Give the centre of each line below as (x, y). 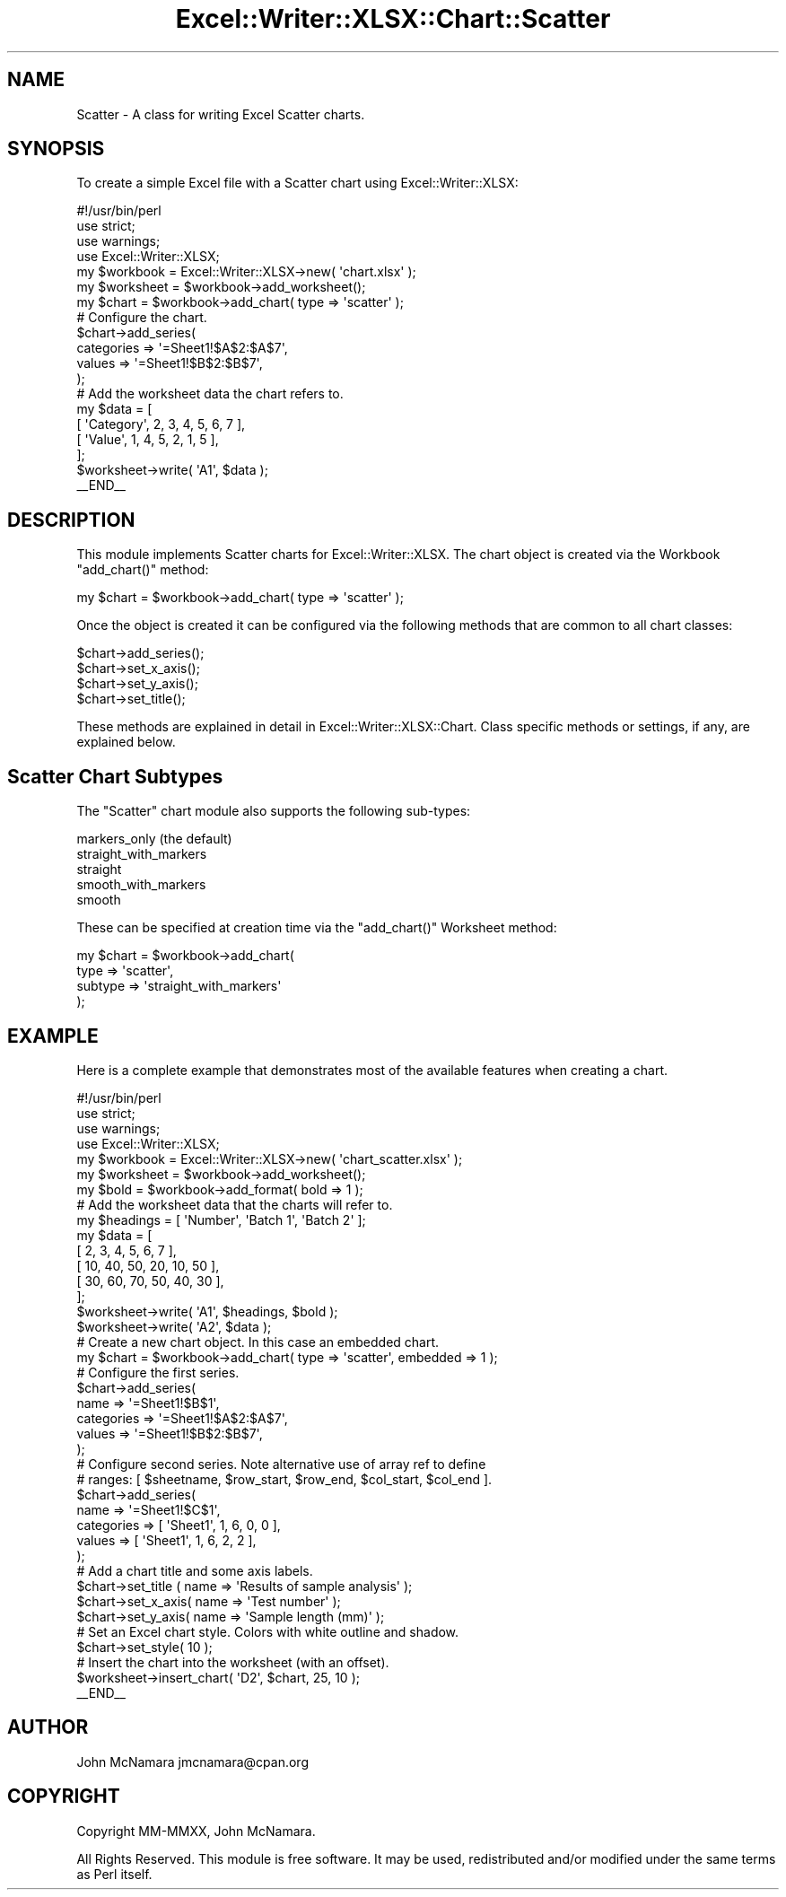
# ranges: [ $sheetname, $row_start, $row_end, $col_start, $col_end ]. (284, 1479)
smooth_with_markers (141, 885)
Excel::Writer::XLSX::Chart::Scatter (393, 19)
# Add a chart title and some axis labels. (195, 1570)
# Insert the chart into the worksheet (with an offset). (233, 1662)
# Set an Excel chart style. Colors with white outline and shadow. (268, 1631)
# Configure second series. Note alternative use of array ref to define (281, 1464)
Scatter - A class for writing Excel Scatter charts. (221, 114)
